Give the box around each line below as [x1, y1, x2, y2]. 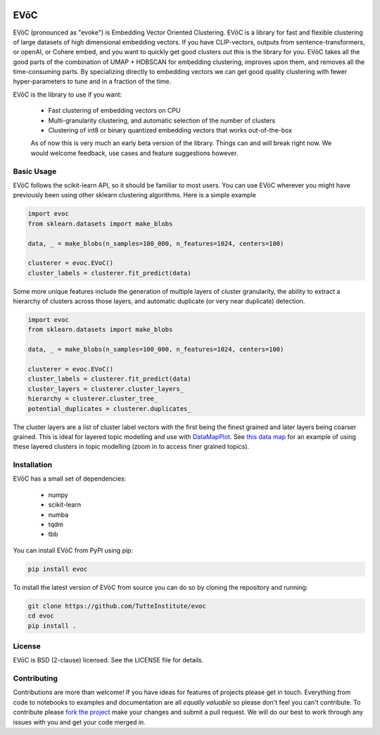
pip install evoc [27, 564, 88, 573]
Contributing [13, 674, 58, 684]
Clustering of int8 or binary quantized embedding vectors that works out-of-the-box [48, 126, 292, 135]
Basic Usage [13, 166, 57, 176]
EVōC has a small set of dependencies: [13, 474, 127, 483]
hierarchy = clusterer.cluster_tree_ [27, 395, 158, 403]
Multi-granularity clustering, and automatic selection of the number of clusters [48, 116, 276, 125]
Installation [13, 460, 53, 470]
